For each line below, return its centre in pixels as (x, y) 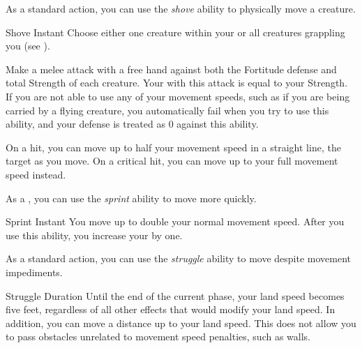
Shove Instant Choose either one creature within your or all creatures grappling (175, 32)
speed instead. (36, 174)
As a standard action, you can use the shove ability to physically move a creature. (181, 8)
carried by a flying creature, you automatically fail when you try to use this (167, 110)
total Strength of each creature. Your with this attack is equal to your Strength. (177, 83)
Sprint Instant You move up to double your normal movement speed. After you (175, 221)
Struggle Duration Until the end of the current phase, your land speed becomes (175, 295)
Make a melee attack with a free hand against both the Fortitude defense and (171, 69)
